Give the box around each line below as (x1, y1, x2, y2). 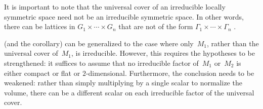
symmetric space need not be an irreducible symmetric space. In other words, (4, 11, 244, 22)
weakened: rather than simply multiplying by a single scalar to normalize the (4, 77, 242, 88)
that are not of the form (118, 21, 193, 32)
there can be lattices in (4, 21, 75, 32)
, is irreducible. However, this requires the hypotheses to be (71, 48, 255, 58)
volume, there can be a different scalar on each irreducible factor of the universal (4, 87, 254, 97)
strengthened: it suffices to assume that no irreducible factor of (4, 57, 199, 68)
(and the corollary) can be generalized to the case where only (4, 38, 194, 48)
